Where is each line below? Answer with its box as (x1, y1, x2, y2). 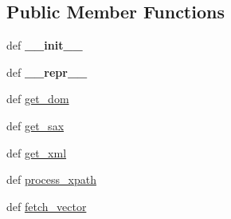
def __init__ (6, 37, 83, 54)
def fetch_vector (6, 197, 87, 214)
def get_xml (6, 144, 67, 161)
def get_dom (6, 90, 69, 107)
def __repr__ (6, 63, 88, 80)
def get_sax (6, 117, 65, 133)
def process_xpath (6, 171, 96, 188)
